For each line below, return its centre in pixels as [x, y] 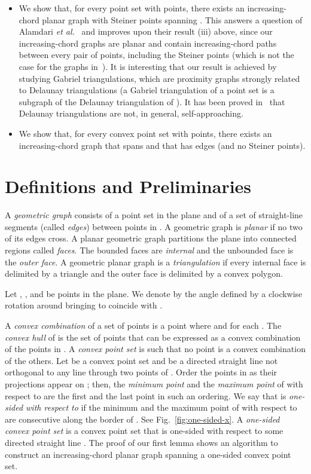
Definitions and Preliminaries [128, 186]
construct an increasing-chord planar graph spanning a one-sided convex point [148, 454]
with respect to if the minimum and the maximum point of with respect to [161, 407]
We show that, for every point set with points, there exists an [132, 8]
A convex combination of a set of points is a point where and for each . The [143, 325]
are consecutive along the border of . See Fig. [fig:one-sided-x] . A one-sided [142, 419]
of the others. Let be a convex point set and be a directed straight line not [141, 360]
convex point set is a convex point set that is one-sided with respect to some [144, 431]
